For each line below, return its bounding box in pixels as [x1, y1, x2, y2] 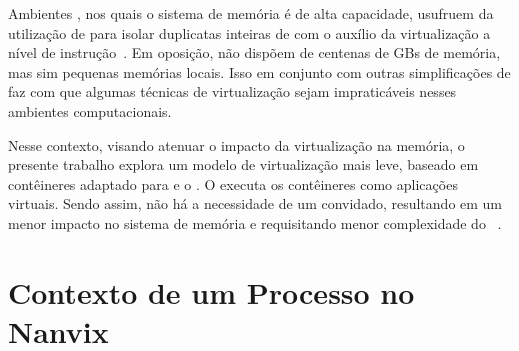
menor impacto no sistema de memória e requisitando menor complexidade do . [8, 212, 502, 233]
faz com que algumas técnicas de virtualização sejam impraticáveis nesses [8, 81, 457, 102]
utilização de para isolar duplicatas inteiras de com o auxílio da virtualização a [8, 22, 491, 43]
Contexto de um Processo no [8, 271, 415, 312]
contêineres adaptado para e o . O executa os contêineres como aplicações [8, 173, 458, 194]
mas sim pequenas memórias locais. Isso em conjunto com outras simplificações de [8, 61, 511, 82]
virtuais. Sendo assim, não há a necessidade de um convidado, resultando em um [8, 193, 503, 214]
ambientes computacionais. [8, 100, 172, 121]
